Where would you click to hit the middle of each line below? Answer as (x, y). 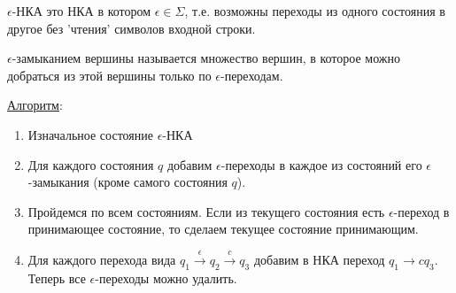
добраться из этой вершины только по (109, 75)
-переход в (421, 211)
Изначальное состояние (90, 134)
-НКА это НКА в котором (81, 11)
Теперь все (57, 278)
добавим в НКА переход (319, 259)
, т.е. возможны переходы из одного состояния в (315, 11)
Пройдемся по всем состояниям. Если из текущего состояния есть (206, 211)
